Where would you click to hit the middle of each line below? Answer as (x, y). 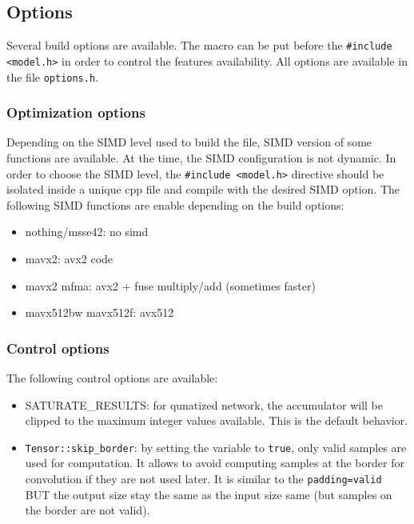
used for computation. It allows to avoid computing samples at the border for (215, 463)
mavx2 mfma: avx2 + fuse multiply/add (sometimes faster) (170, 285)
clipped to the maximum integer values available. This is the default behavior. (217, 420)
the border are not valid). (88, 510)
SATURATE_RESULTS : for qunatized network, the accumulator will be (204, 404)
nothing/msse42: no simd (87, 232)
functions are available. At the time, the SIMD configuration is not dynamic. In (201, 157)
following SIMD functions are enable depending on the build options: (175, 204)
